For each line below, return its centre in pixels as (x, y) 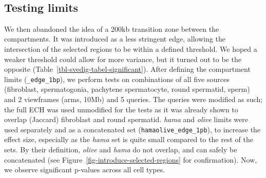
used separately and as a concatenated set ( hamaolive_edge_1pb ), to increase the (132, 129)
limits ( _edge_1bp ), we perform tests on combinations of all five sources (117, 79)
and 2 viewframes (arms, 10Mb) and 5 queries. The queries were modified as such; (134, 99)
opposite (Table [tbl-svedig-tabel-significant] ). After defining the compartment (127, 69)
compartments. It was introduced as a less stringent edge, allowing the (115, 39)
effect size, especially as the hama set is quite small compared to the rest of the (129, 139)
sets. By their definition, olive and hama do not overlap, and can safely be (121, 150)
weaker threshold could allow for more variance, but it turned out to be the (123, 59)
